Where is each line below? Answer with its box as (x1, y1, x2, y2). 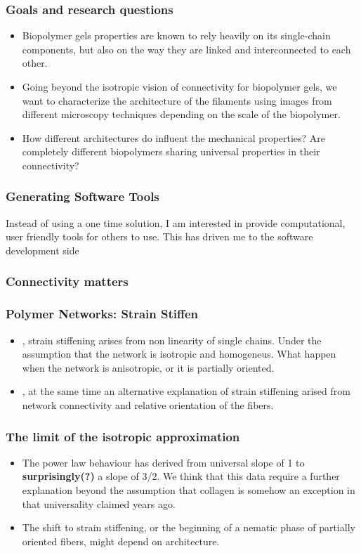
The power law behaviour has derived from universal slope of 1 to (22, 455, 305, 469)
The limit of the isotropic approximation (6, 427, 240, 445)
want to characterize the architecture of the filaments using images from (22, 93, 332, 108)
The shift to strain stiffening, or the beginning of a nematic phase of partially (22, 520, 355, 535)
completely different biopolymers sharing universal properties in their (22, 144, 320, 159)
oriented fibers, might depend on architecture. (22, 533, 220, 548)
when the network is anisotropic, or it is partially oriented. (22, 360, 275, 375)
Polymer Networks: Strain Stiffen (6, 305, 199, 323)
